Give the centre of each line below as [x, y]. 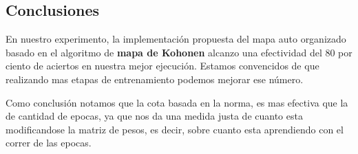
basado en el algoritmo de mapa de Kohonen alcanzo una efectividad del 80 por [179, 52]
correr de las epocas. [49, 143]
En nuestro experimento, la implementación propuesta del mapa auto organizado [176, 39]
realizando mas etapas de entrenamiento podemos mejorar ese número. [155, 79]
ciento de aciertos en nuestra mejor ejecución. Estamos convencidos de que [162, 66]
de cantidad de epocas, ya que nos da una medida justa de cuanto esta [154, 116]
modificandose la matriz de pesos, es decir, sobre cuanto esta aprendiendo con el [175, 129]
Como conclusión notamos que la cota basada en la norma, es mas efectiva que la [177, 102]
